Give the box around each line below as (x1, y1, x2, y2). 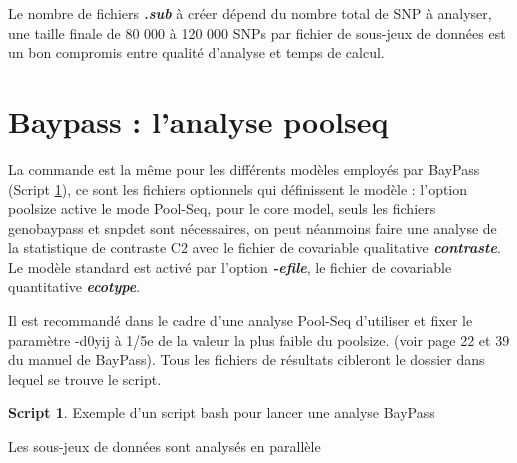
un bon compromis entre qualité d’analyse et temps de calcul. (8, 42, 385, 63)
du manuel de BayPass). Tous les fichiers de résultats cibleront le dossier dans (8, 349, 485, 370)
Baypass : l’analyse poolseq (8, 100, 389, 141)
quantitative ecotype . (8, 276, 141, 297)
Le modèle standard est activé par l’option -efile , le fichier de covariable (8, 256, 452, 277)
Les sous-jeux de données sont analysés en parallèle (8, 436, 321, 457)
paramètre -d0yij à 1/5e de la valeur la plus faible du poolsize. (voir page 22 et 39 (8, 329, 510, 350)
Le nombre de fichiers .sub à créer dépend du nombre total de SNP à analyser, (8, 3, 492, 23)
